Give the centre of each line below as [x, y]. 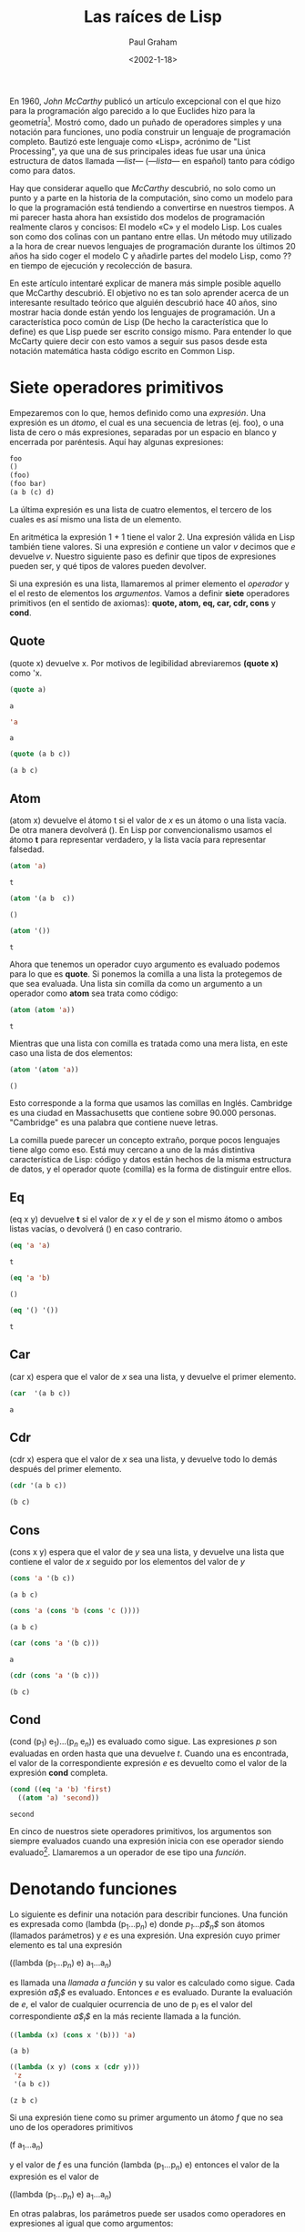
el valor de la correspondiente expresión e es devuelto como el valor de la [148, 1763]
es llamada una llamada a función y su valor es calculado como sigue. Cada [152, 1983]
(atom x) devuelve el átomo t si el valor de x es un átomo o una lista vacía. [148, 820]
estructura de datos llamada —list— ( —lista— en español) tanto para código [152, 160]
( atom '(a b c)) [42, 898]
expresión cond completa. [59, 1773]
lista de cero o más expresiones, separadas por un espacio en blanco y [143, 432]
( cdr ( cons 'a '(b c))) [55, 1675]
